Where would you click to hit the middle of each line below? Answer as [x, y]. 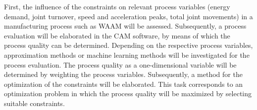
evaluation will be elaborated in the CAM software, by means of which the [117, 35]
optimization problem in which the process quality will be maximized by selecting [128, 93]
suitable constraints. [34, 103]
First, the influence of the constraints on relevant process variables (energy [117, 6]
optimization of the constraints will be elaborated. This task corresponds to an [124, 84]
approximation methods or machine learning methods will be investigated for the [127, 55]
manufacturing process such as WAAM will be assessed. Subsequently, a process [125, 26]
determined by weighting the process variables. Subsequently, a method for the [123, 74]
